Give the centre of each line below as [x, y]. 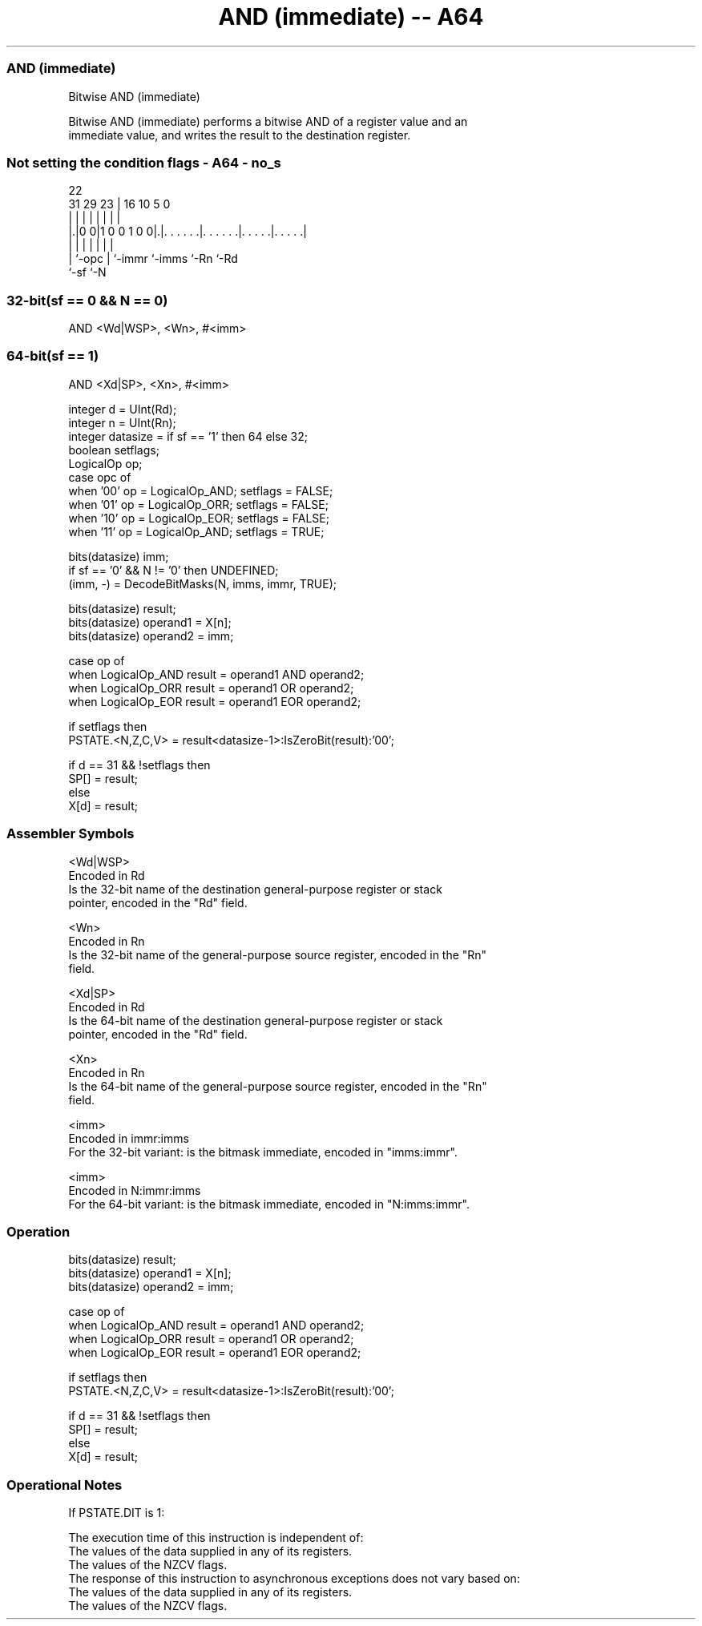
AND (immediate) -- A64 [351, 17]
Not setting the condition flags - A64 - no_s [144, 162]
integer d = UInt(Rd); [123, 409]
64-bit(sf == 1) [53, 356]
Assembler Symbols [71, 834]
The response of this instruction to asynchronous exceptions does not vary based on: [294, 1578]
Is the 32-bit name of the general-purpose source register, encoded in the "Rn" [278, 954]
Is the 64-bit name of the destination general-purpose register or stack [256, 1020]
